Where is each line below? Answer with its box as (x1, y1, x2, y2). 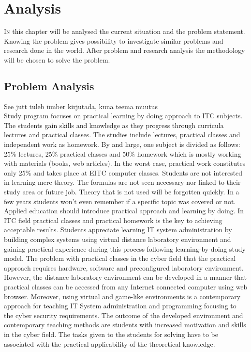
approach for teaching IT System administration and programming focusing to (4, 301, 236, 311)
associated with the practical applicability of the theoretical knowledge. (4, 338, 215, 349)
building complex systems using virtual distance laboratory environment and (4, 234, 231, 244)
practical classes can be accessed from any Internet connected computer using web (4, 281, 248, 291)
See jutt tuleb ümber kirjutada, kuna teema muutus (4, 101, 158, 111)
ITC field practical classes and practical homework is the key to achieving (4, 215, 222, 225)
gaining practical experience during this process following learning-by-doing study (4, 243, 246, 254)
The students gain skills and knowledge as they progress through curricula (4, 120, 224, 130)
